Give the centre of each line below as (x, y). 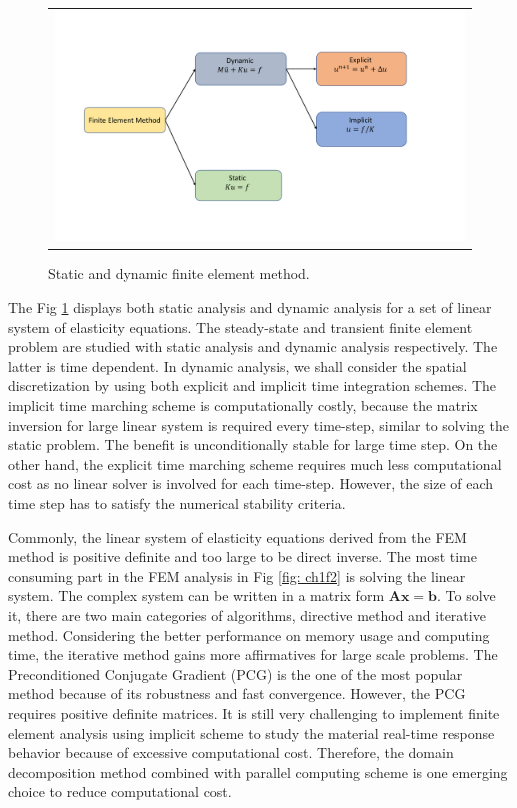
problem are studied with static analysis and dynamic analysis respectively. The (253, 346)
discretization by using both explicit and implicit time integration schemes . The (252, 385)
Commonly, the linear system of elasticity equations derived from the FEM (237, 536)
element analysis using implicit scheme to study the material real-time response (251, 732)
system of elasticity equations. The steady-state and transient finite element (240, 326)
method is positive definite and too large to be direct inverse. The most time (242, 556)
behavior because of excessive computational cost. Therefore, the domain (231, 752)
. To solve (466, 595)
